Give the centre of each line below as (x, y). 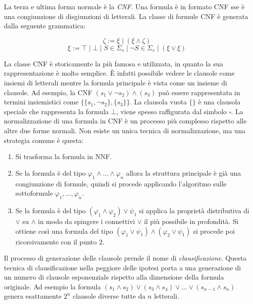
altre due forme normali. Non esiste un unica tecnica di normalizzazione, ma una (125, 130)
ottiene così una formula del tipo (64, 231)
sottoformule (34, 193)
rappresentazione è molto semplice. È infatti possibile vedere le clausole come (119, 73)
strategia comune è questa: (44, 140)
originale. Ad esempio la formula (53, 286)
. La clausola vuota (158, 102)
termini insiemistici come (41, 102)
